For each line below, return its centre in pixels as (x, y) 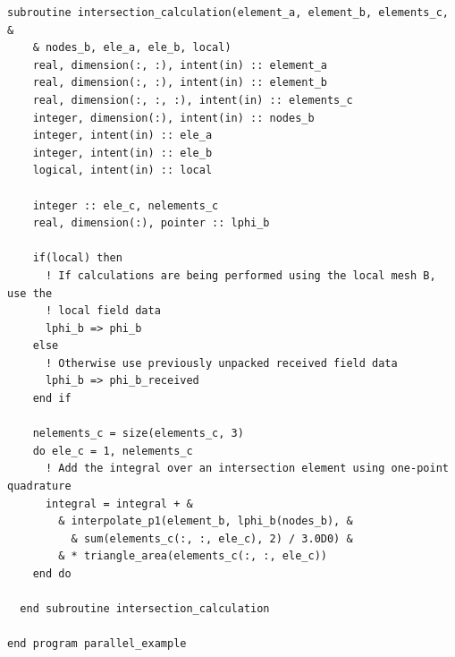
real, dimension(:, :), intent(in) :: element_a (180, 65)
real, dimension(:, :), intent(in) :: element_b (180, 83)
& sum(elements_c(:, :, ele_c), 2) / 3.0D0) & (212, 538)
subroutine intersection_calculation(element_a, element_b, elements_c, (228, 13)
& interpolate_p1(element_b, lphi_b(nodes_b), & (206, 521)
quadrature (39, 486)
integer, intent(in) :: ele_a (122, 136)
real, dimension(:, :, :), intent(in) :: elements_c (193, 100)
